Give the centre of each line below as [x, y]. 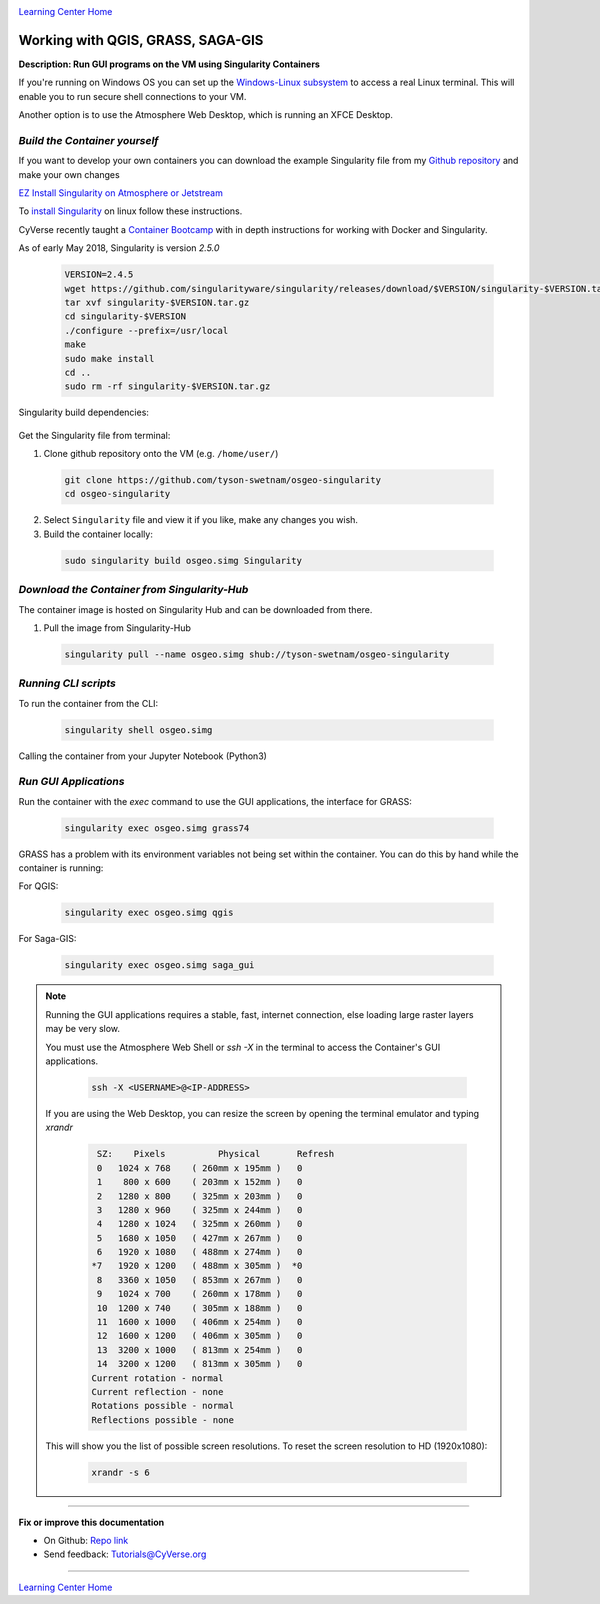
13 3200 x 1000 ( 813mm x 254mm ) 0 [199, 1349]
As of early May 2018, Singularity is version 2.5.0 [119, 248]
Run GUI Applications [71, 782]
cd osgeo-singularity [117, 494]
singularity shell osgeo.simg [138, 729]
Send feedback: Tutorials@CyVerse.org [125, 1554]
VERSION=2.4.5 [99, 274]
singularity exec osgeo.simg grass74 [157, 828]
